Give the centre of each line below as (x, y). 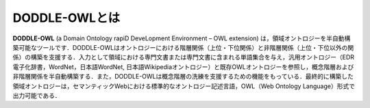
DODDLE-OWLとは (66, 18)
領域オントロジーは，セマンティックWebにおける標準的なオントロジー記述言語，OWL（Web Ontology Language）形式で (184, 86)
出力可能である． (37, 95)
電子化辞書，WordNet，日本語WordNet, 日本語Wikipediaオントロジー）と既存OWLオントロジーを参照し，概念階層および (183, 67)
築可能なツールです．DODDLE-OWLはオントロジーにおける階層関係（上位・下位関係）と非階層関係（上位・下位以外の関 (183, 47)
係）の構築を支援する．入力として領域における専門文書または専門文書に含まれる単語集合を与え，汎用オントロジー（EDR (184, 57)
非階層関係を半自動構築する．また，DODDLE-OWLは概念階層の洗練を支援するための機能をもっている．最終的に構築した (183, 77)
